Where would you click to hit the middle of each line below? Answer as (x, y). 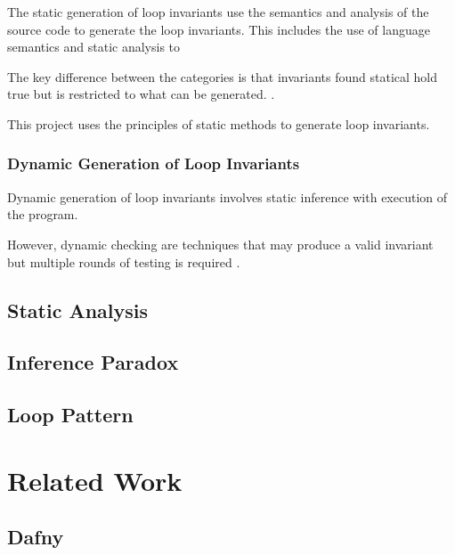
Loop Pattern (70, 415)
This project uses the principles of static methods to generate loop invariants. (219, 123)
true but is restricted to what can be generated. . (141, 94)
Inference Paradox (93, 362)
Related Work (95, 480)
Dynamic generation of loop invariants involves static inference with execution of (227, 196)
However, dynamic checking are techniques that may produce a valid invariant (220, 244)
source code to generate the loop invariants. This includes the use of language (219, 29)
